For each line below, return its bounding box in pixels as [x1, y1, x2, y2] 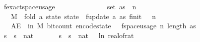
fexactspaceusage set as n [3, 1, 136, 11]
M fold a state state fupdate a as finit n [10, 11, 156, 21]
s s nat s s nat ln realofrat [3, 30, 134, 40]
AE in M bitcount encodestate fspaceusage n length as [10, 21, 196, 31]
